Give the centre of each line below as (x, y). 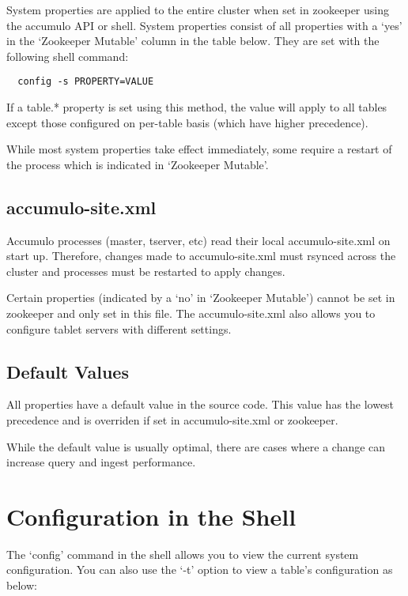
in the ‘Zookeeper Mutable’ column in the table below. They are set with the (193, 41)
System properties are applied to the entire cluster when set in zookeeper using (198, 9)
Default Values (68, 371)
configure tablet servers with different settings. (119, 328)
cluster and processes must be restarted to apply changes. (146, 271)
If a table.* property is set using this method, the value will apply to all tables (197, 107)
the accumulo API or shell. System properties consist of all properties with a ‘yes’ (204, 25)
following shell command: (68, 56)
